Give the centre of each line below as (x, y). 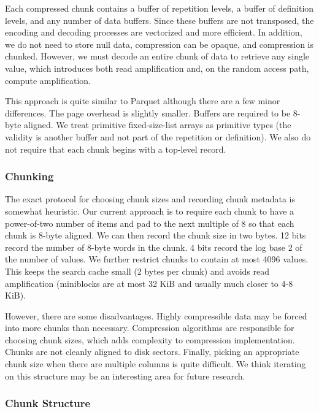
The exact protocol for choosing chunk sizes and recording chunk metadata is (150, 199)
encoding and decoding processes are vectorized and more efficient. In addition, (154, 32)
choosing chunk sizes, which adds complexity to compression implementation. (150, 339)
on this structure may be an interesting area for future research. (125, 376)
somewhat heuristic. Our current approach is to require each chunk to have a (150, 211)
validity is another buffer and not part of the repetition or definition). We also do (158, 136)
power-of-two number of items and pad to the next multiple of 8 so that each (150, 223)
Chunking (29, 176)
